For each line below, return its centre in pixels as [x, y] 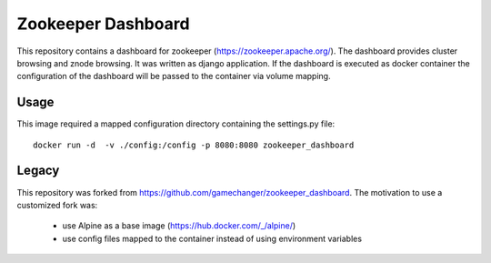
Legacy [38, 171]
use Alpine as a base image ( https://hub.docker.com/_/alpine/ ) [179, 226]
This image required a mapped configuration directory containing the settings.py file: [176, 124]
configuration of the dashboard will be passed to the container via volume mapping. [174, 76]
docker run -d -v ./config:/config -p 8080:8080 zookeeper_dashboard [194, 145]
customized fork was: [57, 205]
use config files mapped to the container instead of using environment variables [212, 238]
